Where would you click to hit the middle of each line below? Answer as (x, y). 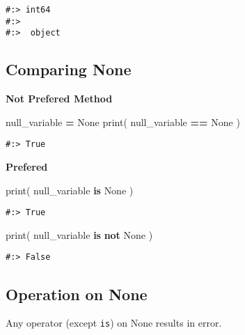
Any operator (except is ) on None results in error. (114, 323)
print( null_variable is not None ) (79, 234)
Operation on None (77, 294)
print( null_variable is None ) (70, 190)
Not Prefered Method (59, 99)
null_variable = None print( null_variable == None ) (123, 122)
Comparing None (69, 69)
